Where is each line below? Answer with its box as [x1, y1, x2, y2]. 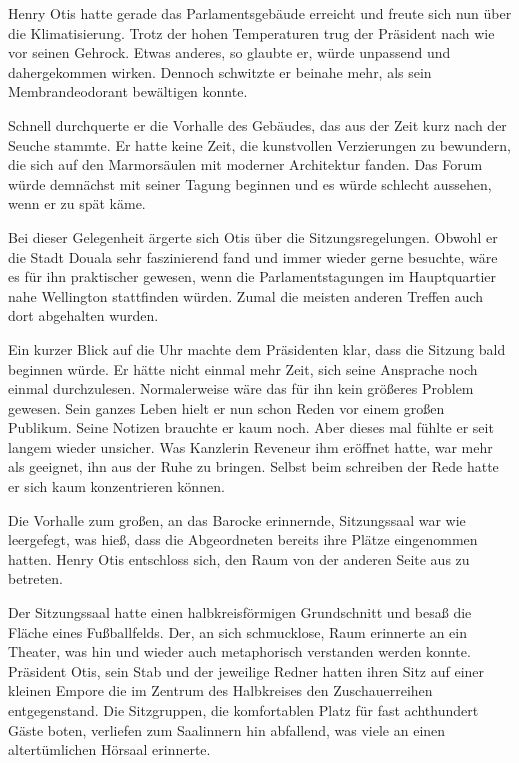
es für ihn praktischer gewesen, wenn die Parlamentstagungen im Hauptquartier [8, 266, 497, 287]
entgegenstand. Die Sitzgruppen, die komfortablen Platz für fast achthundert [8, 700, 479, 720]
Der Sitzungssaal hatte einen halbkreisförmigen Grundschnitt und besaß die [8, 602, 472, 623]
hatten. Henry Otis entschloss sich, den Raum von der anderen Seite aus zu [8, 548, 470, 569]
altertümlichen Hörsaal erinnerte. [8, 739, 211, 760]
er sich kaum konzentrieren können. [8, 476, 225, 497]
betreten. [8, 568, 63, 589]
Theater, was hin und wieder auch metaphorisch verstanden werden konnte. [8, 641, 471, 662]
